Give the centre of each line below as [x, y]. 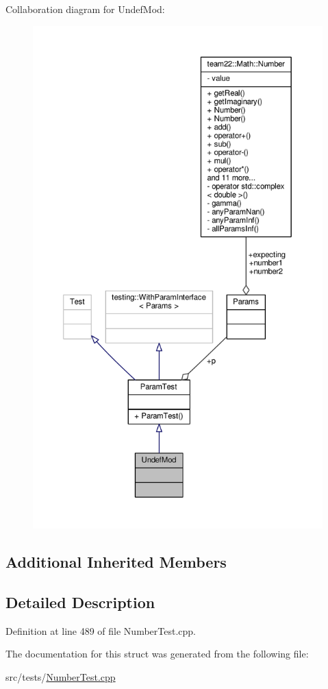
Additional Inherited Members [116, 561]
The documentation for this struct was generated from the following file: [157, 654]
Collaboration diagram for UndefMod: [85, 9]
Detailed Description [80, 602]
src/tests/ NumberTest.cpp [61, 676]
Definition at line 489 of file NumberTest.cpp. [101, 630]
